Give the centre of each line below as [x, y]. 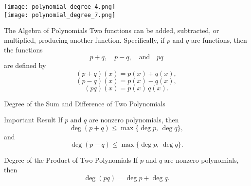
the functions [23, 49]
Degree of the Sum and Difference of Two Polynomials [85, 103]
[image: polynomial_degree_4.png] [60, 7]
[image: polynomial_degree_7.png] [60, 15]
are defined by [25, 65]
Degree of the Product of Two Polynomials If [71, 160]
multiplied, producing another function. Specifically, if [84, 40]
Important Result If [33, 120]
